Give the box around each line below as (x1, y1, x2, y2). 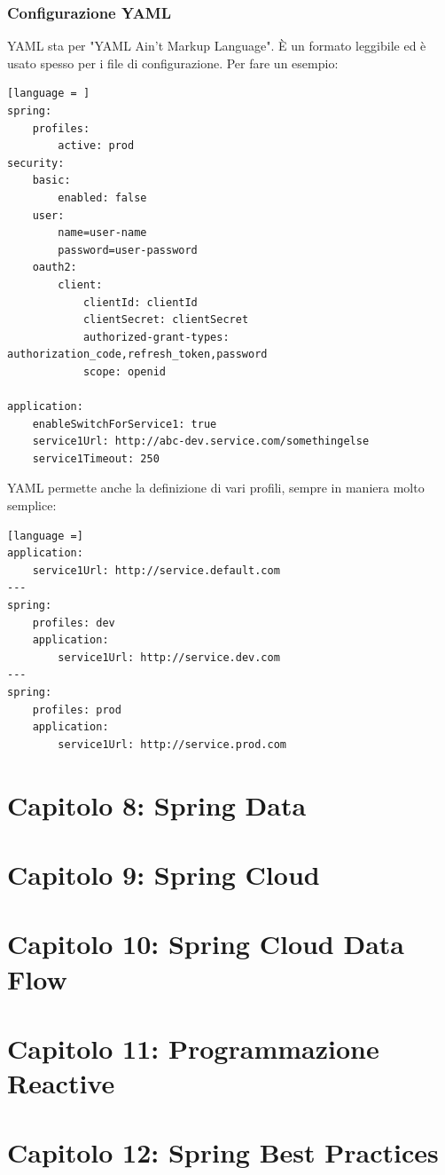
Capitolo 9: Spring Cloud (7, 856, 320, 892)
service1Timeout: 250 (32, 452, 160, 465)
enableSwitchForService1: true (32, 417, 217, 430)
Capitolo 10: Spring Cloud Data (7, 926, 405, 962)
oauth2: (32, 261, 77, 274)
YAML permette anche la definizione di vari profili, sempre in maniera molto (7, 478, 425, 497)
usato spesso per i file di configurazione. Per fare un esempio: (7, 53, 339, 72)
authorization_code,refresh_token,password (7, 348, 268, 361)
